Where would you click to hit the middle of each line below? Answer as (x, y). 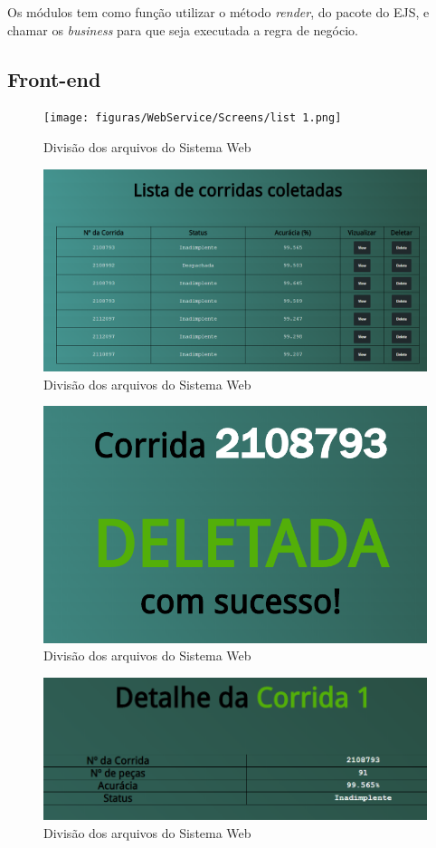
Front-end (54, 78)
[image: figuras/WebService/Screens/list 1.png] (193, 118)
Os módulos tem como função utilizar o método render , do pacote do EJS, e (218, 12)
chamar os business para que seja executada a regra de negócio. (183, 29)
